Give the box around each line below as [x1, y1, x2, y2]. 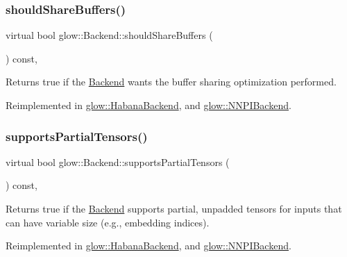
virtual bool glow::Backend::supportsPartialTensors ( [6, 154, 230, 169]
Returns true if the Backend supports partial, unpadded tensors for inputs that [6, 201, 342, 215]
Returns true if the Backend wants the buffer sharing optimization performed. [6, 74, 337, 89]
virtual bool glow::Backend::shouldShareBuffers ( [6, 28, 213, 42]
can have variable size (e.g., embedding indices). [6, 215, 210, 229]
